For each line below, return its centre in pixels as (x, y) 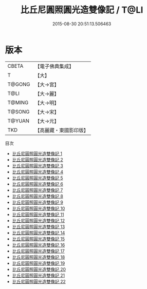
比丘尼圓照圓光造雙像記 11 (38, 214)
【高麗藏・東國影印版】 (62, 130)
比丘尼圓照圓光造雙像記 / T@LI (82, 10)
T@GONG (19, 84)
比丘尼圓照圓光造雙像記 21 (38, 275)
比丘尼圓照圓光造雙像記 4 (37, 172)
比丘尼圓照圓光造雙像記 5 (37, 178)
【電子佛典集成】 (54, 66)
